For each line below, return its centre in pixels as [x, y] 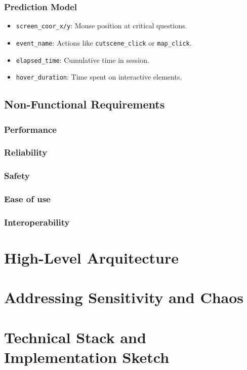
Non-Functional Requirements [85, 104]
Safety [17, 176]
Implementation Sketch [87, 357]
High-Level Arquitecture [91, 258]
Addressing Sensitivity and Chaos [124, 297]
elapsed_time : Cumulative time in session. [83, 60]
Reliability [26, 152]
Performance [30, 129]
